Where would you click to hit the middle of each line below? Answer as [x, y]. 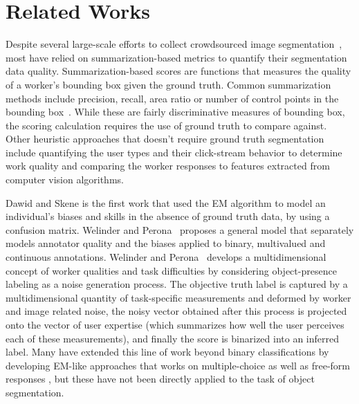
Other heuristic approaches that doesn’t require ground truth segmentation [165, 139]
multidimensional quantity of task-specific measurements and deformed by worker [178, 297]
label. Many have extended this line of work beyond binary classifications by [167, 352]
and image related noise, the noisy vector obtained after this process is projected [176, 311]
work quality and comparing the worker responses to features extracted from [168, 166]
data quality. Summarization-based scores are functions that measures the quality [178, 71]
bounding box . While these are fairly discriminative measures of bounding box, [175, 112]
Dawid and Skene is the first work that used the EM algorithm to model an [166, 202]
